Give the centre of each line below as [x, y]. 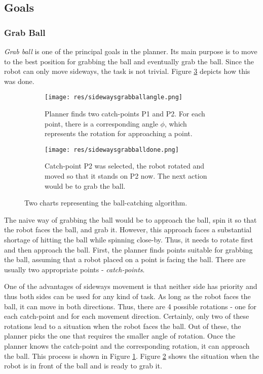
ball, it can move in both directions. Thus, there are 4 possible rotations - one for [130, 306]
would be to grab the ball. [85, 185]
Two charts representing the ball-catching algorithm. [106, 203]
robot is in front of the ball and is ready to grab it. [83, 366]
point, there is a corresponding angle [101, 123]
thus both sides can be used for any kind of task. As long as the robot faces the [127, 296]
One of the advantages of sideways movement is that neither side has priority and [131, 286]
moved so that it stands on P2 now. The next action [126, 176]
